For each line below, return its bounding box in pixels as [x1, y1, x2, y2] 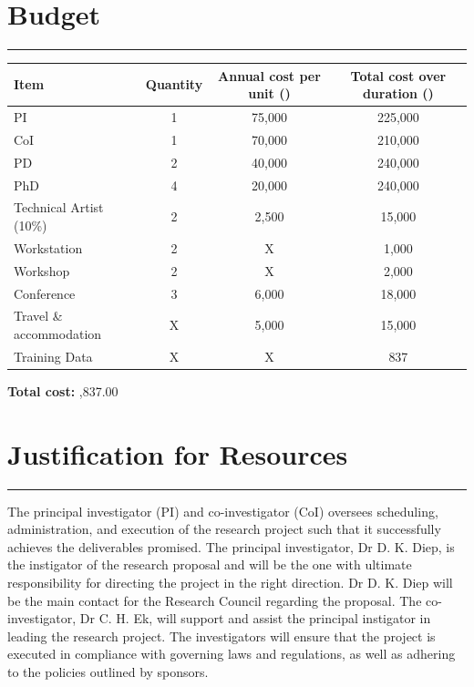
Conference [14, 283, 76, 302]
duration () [362, 84, 434, 103]
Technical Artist [14, 198, 104, 217]
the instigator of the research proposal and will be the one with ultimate [7, 555, 412, 574]
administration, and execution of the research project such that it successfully [7, 519, 441, 538]
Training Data [14, 346, 93, 365]
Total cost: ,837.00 [7, 381, 118, 400]
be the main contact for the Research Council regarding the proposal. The [7, 590, 422, 610]
